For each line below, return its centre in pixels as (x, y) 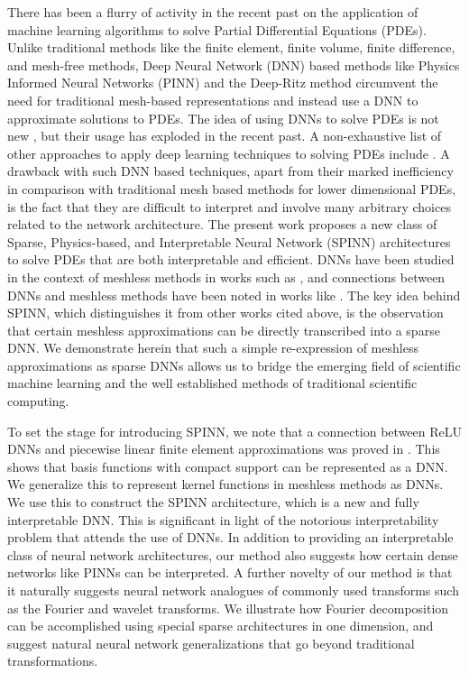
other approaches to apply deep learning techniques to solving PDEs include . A (229, 153)
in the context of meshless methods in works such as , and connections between (226, 277)
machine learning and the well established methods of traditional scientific (212, 383)
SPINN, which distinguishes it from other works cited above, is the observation (225, 313)
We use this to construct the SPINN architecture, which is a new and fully (213, 502)
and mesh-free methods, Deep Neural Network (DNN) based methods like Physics (234, 65)
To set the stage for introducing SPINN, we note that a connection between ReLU (234, 431)
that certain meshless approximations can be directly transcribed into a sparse (224, 330)
